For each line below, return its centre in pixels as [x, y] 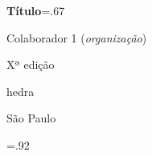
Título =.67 [36, 10]
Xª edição [31, 64]
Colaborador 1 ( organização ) [77, 37]
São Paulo [31, 118]
